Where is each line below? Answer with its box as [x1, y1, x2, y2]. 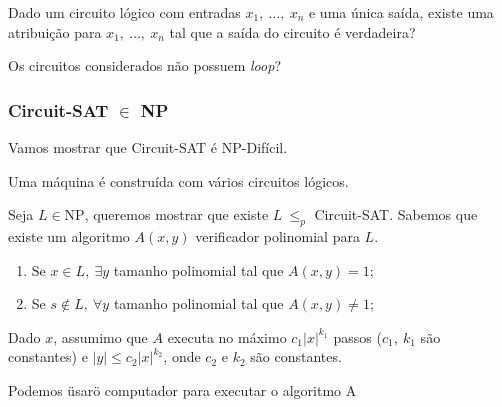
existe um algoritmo [8, 225, 130, 246]
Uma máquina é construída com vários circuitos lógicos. [8, 170, 349, 191]
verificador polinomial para [195, 225, 360, 246]
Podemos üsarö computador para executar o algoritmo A [8, 379, 357, 400]
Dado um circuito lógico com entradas [8, 2, 241, 22]
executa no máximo [167, 326, 287, 347]
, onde [163, 346, 201, 367]
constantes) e [8, 346, 88, 367]
